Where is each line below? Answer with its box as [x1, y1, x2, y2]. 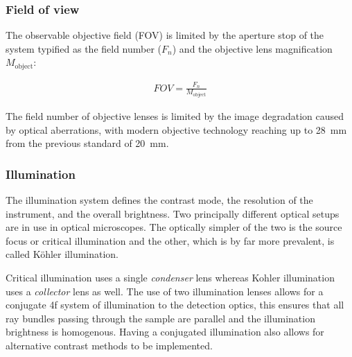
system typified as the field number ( [6, 41, 162, 55]
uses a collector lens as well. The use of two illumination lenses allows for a [6, 284, 324, 298]
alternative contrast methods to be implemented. [6, 338, 213, 353]
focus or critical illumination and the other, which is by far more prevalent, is [6, 233, 335, 247]
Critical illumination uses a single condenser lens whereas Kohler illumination [6, 270, 335, 285]
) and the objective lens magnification [172, 41, 333, 55]
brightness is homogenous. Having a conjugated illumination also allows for [6, 324, 324, 339]
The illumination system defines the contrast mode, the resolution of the [6, 193, 313, 207]
